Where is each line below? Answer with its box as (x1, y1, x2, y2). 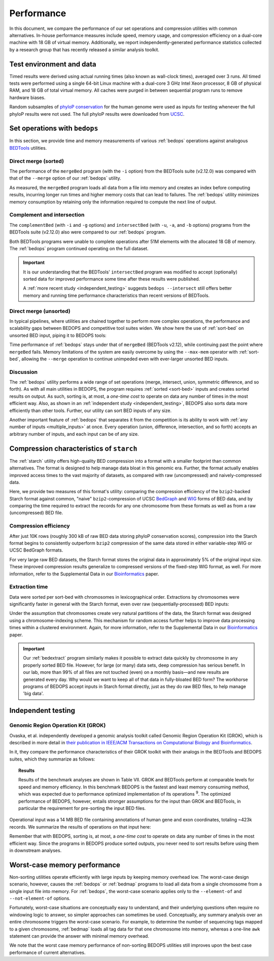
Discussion (9, 368, 38, 375)
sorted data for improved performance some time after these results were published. (23, 276, 200, 282)
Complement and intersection (9, 211, 85, 218)
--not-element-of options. (9, 896, 71, 902)
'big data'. (23, 691, 44, 697)
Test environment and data (9, 60, 96, 68)
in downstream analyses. (9, 847, 62, 853)
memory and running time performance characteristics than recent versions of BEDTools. (23, 292, 210, 298)
